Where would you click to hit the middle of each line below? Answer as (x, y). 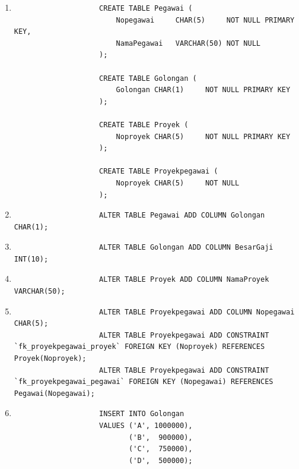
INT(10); (31, 259)
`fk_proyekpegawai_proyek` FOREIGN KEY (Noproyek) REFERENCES (139, 347)
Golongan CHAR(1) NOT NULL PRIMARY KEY (203, 90)
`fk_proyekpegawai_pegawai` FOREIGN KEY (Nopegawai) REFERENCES (144, 382)
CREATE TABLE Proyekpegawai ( (158, 171)
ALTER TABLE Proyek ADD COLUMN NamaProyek (184, 280)
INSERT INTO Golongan (141, 414)
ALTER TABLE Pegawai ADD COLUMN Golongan (182, 215)
